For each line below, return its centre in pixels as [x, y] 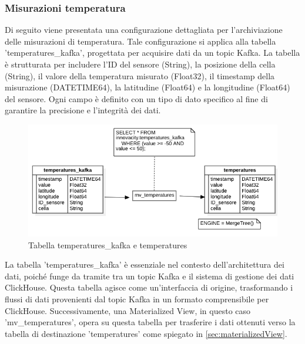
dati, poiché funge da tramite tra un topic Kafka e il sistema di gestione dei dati [150, 276]
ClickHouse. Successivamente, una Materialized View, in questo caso [128, 310]
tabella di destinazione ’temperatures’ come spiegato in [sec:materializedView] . [146, 333]
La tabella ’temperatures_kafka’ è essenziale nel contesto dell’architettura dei [145, 264]
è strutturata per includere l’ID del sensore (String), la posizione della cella [140, 64]
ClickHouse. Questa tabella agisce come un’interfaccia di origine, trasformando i [149, 287]
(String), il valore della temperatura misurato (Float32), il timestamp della [140, 75]
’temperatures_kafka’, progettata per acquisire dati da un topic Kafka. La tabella [152, 53]
